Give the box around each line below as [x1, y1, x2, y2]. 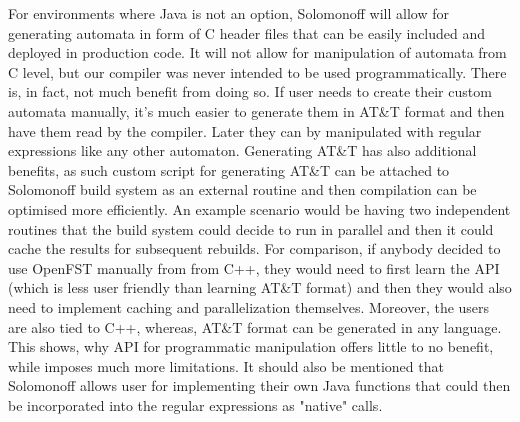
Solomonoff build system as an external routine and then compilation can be [8, 179, 477, 200]
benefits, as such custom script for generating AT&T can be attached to [8, 159, 450, 180]
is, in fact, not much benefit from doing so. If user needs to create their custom [8, 81, 492, 102]
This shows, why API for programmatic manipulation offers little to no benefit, [8, 336, 494, 357]
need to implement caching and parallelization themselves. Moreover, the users [8, 296, 490, 317]
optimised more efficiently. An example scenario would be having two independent [8, 198, 511, 219]
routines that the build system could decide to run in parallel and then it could [8, 218, 494, 239]
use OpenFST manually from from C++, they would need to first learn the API [8, 257, 500, 278]
